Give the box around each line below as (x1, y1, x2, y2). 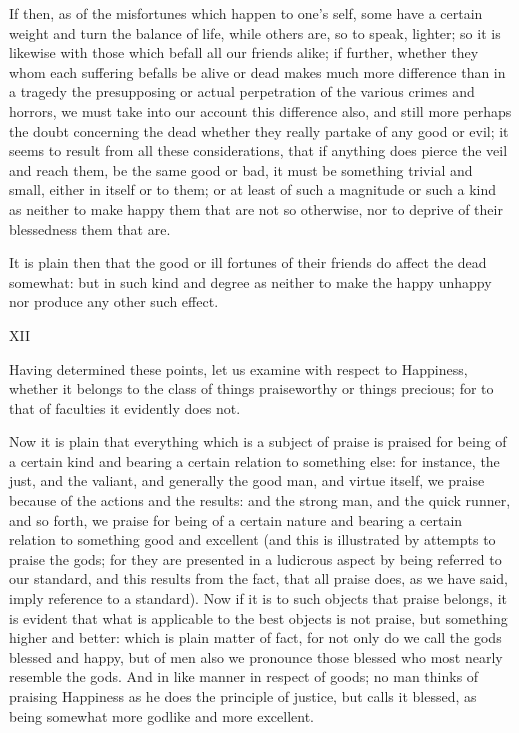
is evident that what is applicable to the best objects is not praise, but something (9, 607, 508, 628)
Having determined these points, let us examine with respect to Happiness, (9, 358, 468, 379)
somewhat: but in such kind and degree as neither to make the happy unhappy (9, 271, 492, 292)
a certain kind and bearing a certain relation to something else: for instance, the (9, 450, 500, 471)
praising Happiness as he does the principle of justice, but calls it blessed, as (9, 686, 477, 706)
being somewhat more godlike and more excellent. (9, 705, 315, 726)
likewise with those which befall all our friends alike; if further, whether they (9, 42, 479, 63)
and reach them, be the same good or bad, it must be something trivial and (9, 159, 473, 180)
